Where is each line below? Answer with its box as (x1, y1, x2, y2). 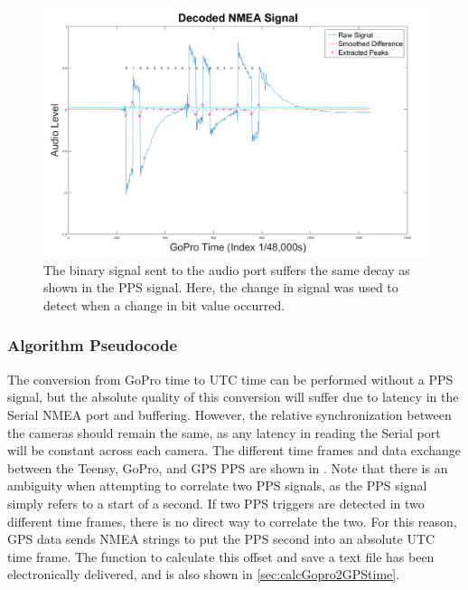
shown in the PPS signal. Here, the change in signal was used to (43, 278, 398, 297)
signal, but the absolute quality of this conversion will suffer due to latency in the (7, 387, 459, 406)
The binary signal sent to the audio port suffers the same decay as (43, 260, 410, 279)
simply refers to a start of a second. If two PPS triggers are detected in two (7, 493, 425, 512)
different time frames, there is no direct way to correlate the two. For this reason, (7, 511, 457, 530)
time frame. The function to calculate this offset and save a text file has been (7, 547, 435, 566)
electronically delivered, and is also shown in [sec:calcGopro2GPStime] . (7, 565, 400, 584)
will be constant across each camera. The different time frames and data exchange (7, 441, 462, 460)
